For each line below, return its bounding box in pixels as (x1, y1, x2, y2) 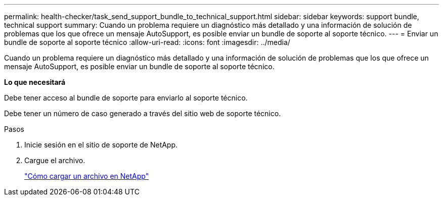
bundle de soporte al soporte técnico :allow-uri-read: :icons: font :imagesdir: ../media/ (4, 38, 290, 46)
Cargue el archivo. (24, 156, 85, 165)
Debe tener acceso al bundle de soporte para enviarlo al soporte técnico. (4, 93, 248, 102)
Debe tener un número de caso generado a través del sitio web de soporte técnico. (4, 109, 281, 118)
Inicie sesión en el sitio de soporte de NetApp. (24, 140, 178, 149)
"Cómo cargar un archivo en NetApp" (24, 172, 149, 180)
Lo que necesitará (4, 78, 66, 86)
